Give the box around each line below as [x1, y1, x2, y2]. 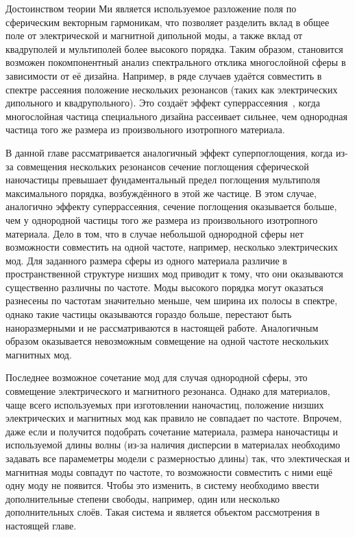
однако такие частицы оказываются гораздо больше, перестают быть [5, 307, 292, 321]
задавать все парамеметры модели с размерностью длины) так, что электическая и [5, 451, 350, 465]
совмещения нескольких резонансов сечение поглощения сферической [16, 159, 309, 173]
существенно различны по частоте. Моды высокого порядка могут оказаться [5, 279, 323, 294]
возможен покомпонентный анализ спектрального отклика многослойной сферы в [5, 55, 346, 69]
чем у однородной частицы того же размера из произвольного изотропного [5, 212, 318, 227]
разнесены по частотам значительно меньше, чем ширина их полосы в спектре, [5, 293, 338, 308]
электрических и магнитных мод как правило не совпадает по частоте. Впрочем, [5, 411, 342, 425]
